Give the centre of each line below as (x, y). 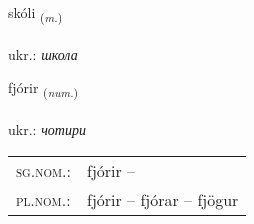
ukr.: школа (43, 53)
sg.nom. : (43, 170)
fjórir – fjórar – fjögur (163, 199)
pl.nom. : (43, 199)
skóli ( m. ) (35, 13)
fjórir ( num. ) (43, 89)
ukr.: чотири (47, 129)
